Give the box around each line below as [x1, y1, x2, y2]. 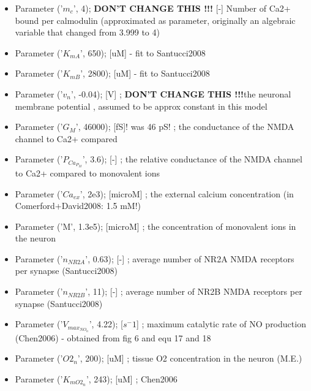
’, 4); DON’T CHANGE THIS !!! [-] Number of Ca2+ [73, 2, 291, 14]
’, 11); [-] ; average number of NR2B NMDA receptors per [85, 285, 302, 298]
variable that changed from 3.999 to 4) [15, 26, 160, 39]
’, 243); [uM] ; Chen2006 [86, 373, 178, 385]
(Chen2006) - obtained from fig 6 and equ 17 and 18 [15, 331, 211, 344]
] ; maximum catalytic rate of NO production [136, 317, 306, 330]
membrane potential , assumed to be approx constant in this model [15, 99, 268, 112]
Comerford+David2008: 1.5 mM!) [15, 199, 141, 212]
